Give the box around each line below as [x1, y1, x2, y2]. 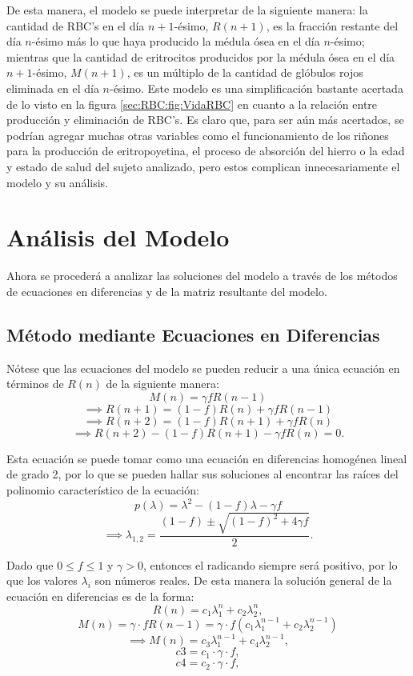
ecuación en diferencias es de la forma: [6, 587, 194, 604]
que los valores [6, 572, 78, 589]
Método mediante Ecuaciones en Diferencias [6, 322, 380, 346]
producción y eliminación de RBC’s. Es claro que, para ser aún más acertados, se [6, 111, 404, 128]
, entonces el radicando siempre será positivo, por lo [143, 556, 398, 573]
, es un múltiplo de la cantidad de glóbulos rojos [126, 64, 363, 81]
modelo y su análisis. [6, 174, 109, 190]
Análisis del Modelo [6, 221, 230, 254]
